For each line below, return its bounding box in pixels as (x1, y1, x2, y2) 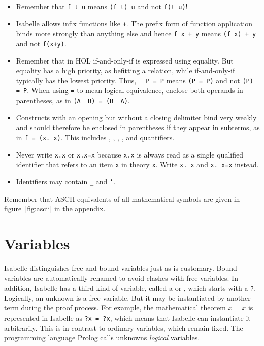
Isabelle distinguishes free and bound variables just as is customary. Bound (4, 262, 237, 273)
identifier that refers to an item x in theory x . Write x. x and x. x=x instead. (16, 159, 259, 170)
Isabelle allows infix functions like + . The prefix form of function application (16, 18, 253, 28)
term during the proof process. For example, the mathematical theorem (4, 302, 226, 313)
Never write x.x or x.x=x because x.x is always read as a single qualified (16, 149, 243, 160)
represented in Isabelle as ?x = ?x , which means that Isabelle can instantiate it (4, 312, 251, 323)
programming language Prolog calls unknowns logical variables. (4, 332, 200, 343)
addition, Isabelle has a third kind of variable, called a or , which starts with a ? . (4, 282, 256, 293)
